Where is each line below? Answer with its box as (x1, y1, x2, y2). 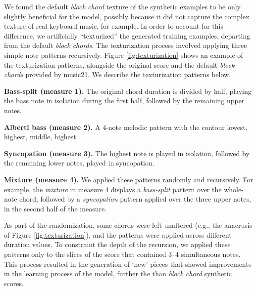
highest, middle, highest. (4, 131, 78, 142)
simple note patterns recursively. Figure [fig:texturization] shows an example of (4, 49, 243, 60)
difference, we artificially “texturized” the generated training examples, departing (4, 30, 250, 41)
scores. (4, 278, 24, 288)
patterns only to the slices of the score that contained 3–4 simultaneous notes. (4, 249, 241, 259)
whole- (224, 184, 244, 194)
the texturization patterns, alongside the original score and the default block (4, 59, 235, 70)
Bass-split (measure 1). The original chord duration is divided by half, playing (4, 85, 252, 96)
